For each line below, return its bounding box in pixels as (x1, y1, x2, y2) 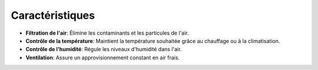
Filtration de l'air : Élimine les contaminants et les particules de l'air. (25, 29, 189, 36)
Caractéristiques (11, 9, 95, 22)
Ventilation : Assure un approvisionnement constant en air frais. (25, 54, 180, 61)
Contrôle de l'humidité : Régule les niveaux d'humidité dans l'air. (25, 46, 182, 53)
